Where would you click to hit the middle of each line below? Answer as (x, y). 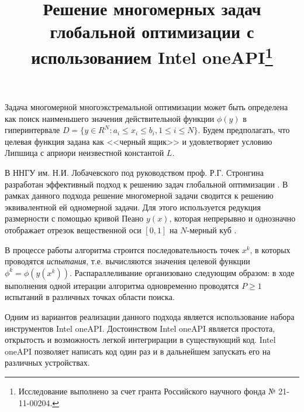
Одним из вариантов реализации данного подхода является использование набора (150, 316)
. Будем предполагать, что (244, 130)
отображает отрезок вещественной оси (73, 230)
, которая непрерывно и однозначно (232, 218)
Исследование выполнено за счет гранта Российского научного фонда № (147, 391)
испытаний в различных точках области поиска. (90, 297)
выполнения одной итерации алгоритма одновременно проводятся (122, 285)
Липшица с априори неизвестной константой (84, 153)
